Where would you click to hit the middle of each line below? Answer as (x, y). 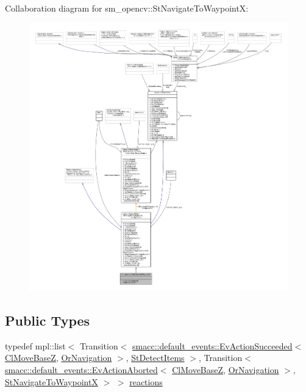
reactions (146, 381)
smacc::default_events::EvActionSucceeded (212, 345)
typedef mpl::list (35, 345)
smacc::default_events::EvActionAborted (81, 369)
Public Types (48, 320)
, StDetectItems (155, 358)
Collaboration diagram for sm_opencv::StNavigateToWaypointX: (127, 8)
